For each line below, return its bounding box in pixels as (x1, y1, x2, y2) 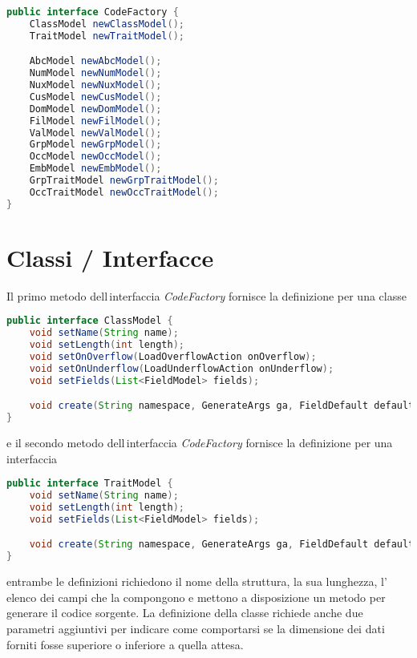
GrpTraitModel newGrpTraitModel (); (29, 175, 219, 187)
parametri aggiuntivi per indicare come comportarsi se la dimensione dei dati (6, 620, 385, 636)
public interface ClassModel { (6, 315, 173, 327)
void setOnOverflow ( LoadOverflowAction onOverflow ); (29, 351, 317, 362)
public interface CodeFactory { (6, 6, 179, 18)
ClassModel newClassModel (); (29, 18, 184, 30)
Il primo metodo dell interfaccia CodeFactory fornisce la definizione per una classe (6, 287, 407, 304)
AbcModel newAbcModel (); (29, 55, 162, 67)
